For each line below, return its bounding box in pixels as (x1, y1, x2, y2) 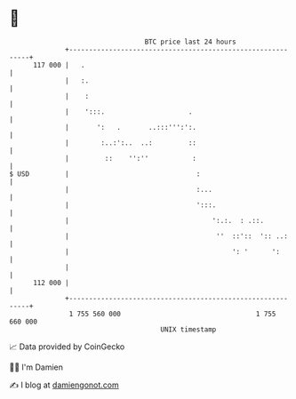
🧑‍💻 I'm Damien (9, 362, 64, 372)
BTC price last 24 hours (144, 37, 237, 46)
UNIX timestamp (160, 324, 217, 334)
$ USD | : (9, 169, 201, 179)
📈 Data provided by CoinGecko (9, 341, 125, 352)
